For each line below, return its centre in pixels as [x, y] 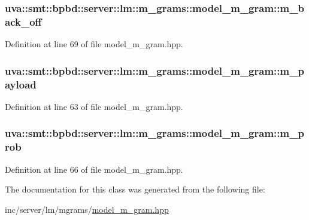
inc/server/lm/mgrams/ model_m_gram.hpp [87, 209]
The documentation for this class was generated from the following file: [135, 189]
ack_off [23, 21]
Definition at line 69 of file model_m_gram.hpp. [94, 44]
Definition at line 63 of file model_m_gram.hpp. [94, 106]
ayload [21, 84]
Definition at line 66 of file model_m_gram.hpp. [94, 169]
